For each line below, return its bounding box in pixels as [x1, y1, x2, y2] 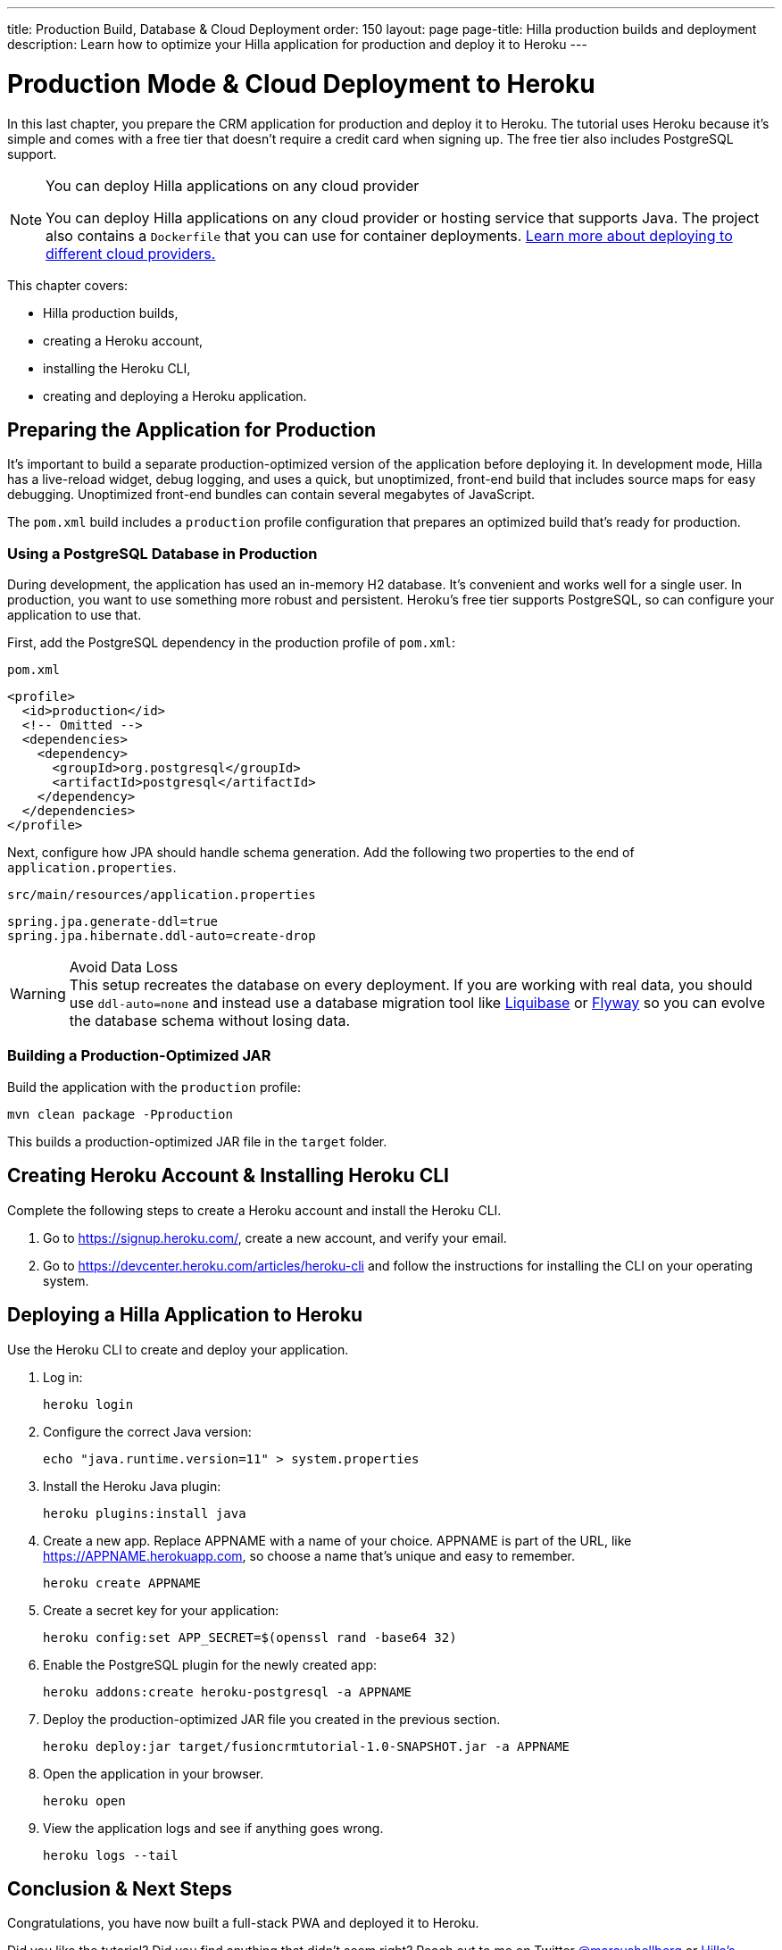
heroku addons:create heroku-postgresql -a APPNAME [43, 1684, 412, 1699]
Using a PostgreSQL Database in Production [7, 544, 318, 562]
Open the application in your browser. [43, 1765, 264, 1781]
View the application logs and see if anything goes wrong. [43, 1820, 384, 1836]
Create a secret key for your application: [43, 1602, 279, 1618]
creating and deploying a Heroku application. [43, 387, 307, 404]
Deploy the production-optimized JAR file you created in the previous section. [43, 1711, 501, 1727]
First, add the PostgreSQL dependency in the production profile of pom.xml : [7, 635, 456, 651]
